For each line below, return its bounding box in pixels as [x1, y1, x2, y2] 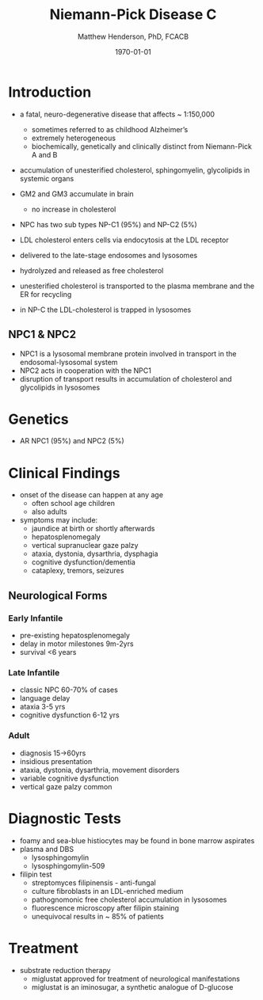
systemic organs [19, 173, 74, 183]
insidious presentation [19, 756, 93, 766]
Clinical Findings [8, 464, 120, 482]
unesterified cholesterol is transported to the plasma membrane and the [19, 281, 255, 291]
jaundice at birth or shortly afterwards [31, 524, 155, 534]
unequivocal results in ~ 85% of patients [31, 911, 164, 921]
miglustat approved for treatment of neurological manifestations [31, 974, 240, 983]
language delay [19, 694, 71, 703]
